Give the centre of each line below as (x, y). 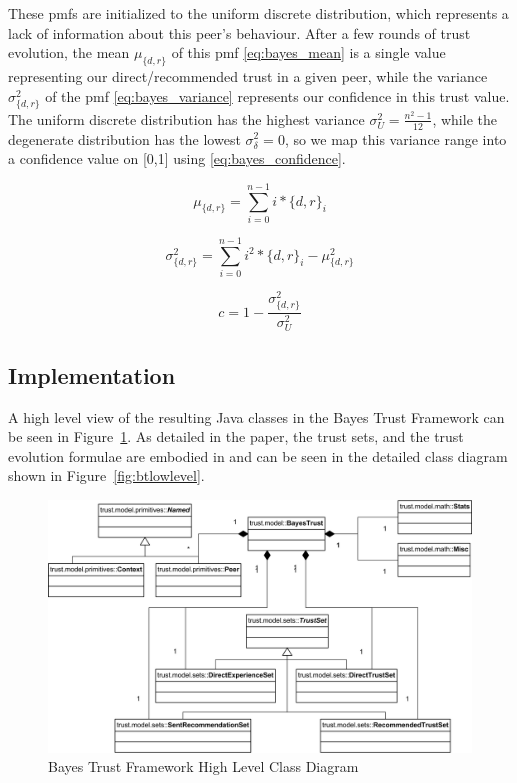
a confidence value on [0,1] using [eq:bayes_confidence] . (177, 158)
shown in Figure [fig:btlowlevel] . (106, 475)
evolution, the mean (69, 52)
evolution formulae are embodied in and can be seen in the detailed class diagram (258, 455)
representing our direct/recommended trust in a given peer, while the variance (248, 75)
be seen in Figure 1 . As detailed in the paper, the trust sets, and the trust (236, 436)
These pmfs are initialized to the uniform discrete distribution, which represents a (258, 13)
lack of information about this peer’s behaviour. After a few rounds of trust (239, 32)
